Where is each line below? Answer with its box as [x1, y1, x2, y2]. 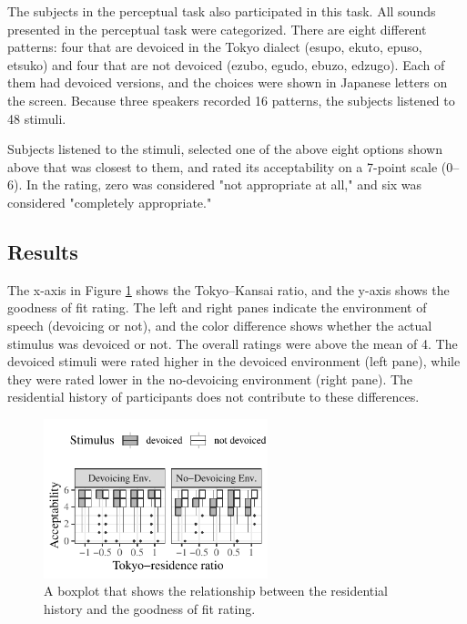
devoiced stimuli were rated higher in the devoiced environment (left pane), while [7, 352, 461, 371]
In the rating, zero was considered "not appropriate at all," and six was [25, 175, 422, 194]
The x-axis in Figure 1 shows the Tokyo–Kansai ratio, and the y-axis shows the [7, 280, 450, 299]
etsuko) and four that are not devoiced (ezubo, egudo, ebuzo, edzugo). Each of [7, 55, 445, 74]
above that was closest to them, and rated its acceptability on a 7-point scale [7, 157, 438, 176]
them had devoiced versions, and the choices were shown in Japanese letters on [7, 73, 448, 92]
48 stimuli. [7, 108, 66, 128]
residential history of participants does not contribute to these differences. [7, 387, 420, 406]
